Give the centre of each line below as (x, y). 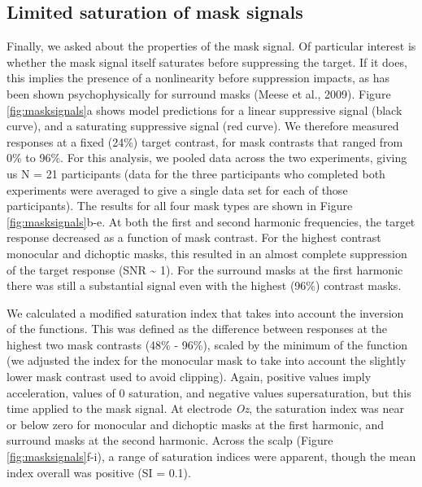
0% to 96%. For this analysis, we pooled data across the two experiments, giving (207, 158)
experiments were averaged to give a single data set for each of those (177, 189)
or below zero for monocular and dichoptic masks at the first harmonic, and (196, 424)
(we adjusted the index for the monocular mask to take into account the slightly (207, 360)
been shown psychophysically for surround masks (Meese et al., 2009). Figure (199, 93)
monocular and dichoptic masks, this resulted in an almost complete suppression (207, 253)
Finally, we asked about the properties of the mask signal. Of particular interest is (211, 46)
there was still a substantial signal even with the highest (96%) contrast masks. (204, 285)
